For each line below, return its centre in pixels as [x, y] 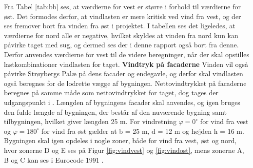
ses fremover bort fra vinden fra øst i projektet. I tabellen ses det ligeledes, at [120, 26]
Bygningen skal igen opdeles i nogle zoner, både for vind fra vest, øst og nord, [120, 140]
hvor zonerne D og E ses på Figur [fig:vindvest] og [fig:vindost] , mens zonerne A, [124, 150]
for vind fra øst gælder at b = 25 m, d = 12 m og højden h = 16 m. [143, 131]
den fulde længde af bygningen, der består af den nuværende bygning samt [115, 112]
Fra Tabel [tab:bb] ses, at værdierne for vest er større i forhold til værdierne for [122, 6]
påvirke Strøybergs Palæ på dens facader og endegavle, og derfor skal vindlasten [124, 73]
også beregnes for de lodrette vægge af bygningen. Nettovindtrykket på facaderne [125, 83]
